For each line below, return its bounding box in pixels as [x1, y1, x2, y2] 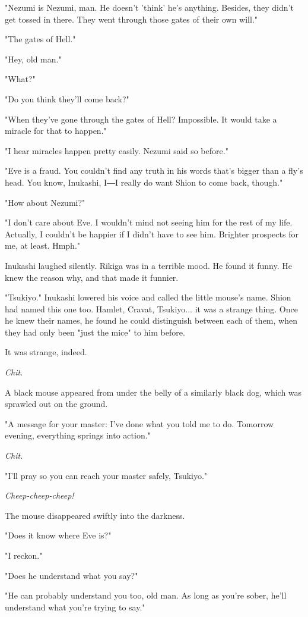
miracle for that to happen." [5, 124, 107, 137]
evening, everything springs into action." [5, 429, 151, 441]
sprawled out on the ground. [5, 397, 108, 410]
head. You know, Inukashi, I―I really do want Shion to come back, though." [5, 176, 283, 188]
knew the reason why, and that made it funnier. [5, 271, 179, 283]
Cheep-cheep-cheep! [5, 489, 74, 502]
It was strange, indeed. [5, 346, 87, 358]
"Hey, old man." [5, 52, 62, 65]
